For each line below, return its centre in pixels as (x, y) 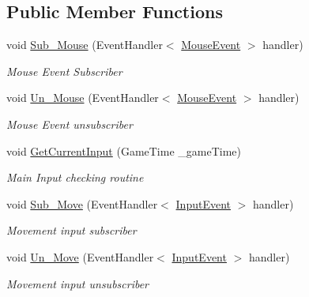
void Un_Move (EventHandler (80, 256)
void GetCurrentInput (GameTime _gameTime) (124, 150)
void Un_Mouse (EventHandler (83, 98)
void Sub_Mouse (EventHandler (85, 45)
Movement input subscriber (72, 230)
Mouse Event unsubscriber (70, 124)
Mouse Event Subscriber (64, 71)
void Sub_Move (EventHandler (82, 203)
